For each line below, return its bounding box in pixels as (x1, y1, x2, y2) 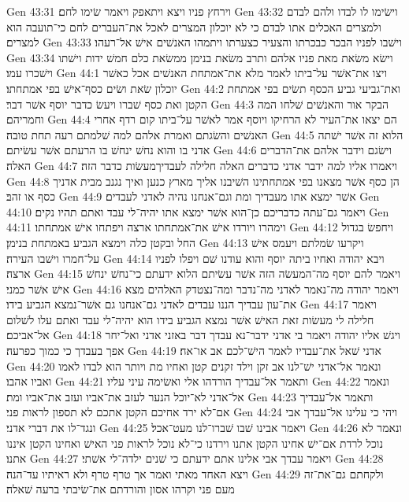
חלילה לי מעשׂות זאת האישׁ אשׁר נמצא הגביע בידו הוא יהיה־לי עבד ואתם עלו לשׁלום (6, 311, 374, 327)
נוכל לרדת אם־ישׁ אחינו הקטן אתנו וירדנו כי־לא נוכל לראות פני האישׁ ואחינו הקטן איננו (6, 434, 384, 451)
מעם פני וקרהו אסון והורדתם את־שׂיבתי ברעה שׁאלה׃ (6, 481, 235, 497)
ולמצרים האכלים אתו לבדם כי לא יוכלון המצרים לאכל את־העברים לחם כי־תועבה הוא (6, 18, 381, 35)
